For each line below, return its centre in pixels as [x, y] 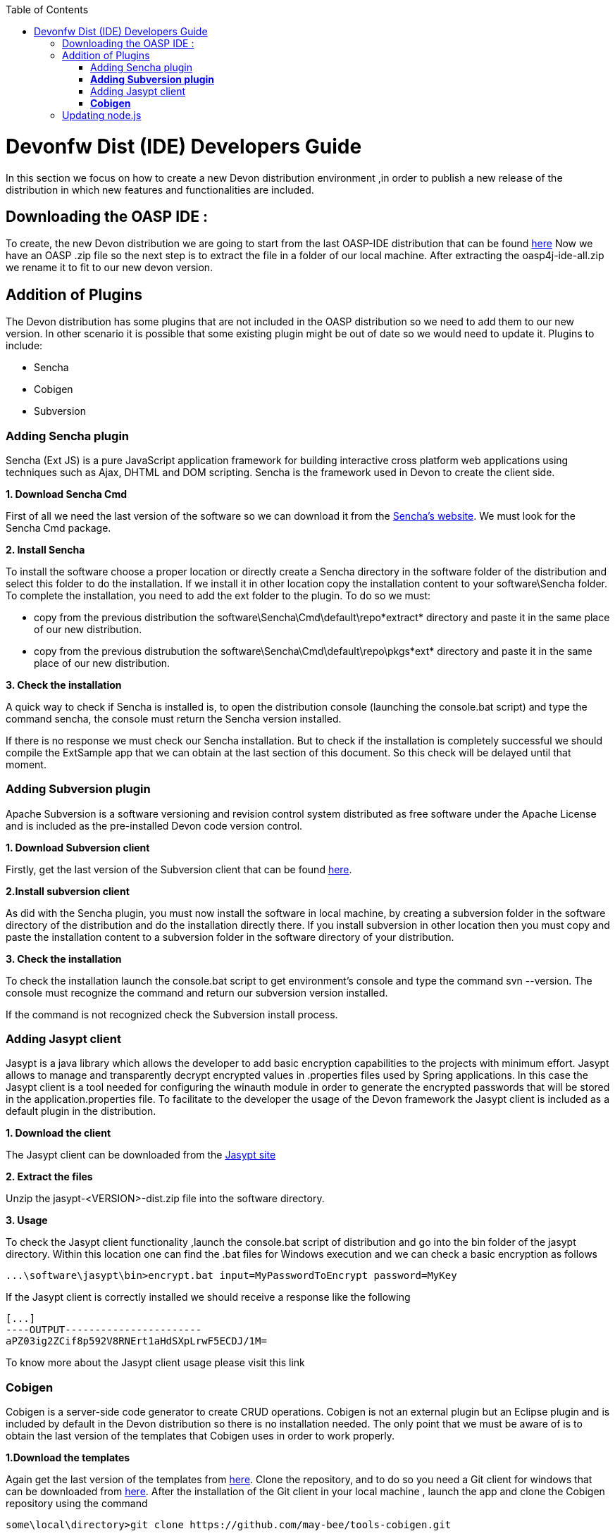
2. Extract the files [49, 1177]
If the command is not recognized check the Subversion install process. [172, 1014]
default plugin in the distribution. [81, 1111]
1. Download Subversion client [78, 847]
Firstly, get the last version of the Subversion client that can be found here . [179, 869]
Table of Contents [47, 10]
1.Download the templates [68, 1458]
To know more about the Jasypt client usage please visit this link [155, 1363]
